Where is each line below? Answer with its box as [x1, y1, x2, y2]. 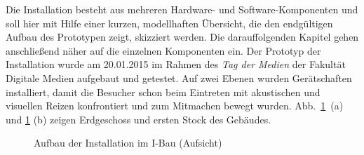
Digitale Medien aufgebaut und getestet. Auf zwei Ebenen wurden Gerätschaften [6, 70, 352, 85]
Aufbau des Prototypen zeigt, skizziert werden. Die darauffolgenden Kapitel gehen [6, 29, 359, 44]
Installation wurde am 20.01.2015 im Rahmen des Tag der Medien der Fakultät [6, 57, 346, 72]
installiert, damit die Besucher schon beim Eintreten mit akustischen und [6, 84, 321, 99]
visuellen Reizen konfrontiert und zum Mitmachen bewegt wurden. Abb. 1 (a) [6, 98, 344, 113]
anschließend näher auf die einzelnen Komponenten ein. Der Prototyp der [6, 43, 321, 58]
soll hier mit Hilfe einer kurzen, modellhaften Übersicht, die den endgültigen [6, 15, 333, 30]
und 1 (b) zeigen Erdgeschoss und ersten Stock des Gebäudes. [6, 112, 271, 126]
